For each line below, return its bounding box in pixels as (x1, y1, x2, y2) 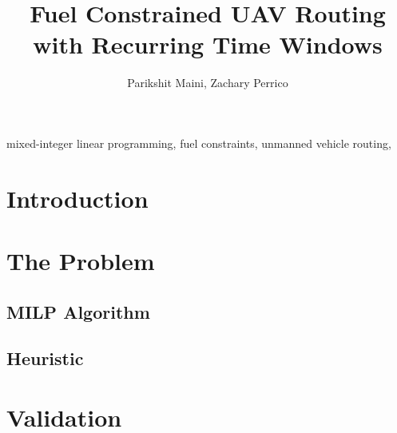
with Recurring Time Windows (33, 28, 383, 61)
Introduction (6, 181, 149, 214)
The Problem (6, 244, 155, 277)
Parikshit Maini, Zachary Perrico (127, 74, 288, 91)
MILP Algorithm (6, 299, 150, 324)
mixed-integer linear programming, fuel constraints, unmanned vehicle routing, (6, 134, 391, 151)
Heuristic (6, 346, 84, 371)
